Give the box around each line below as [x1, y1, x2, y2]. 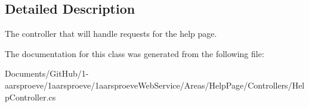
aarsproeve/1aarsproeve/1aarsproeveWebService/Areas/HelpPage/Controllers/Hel [5, 78, 305, 91]
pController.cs [5, 90, 56, 103]
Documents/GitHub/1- [5, 67, 89, 80]
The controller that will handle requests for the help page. [5, 27, 217, 40]
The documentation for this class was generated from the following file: [5, 47, 264, 59]
